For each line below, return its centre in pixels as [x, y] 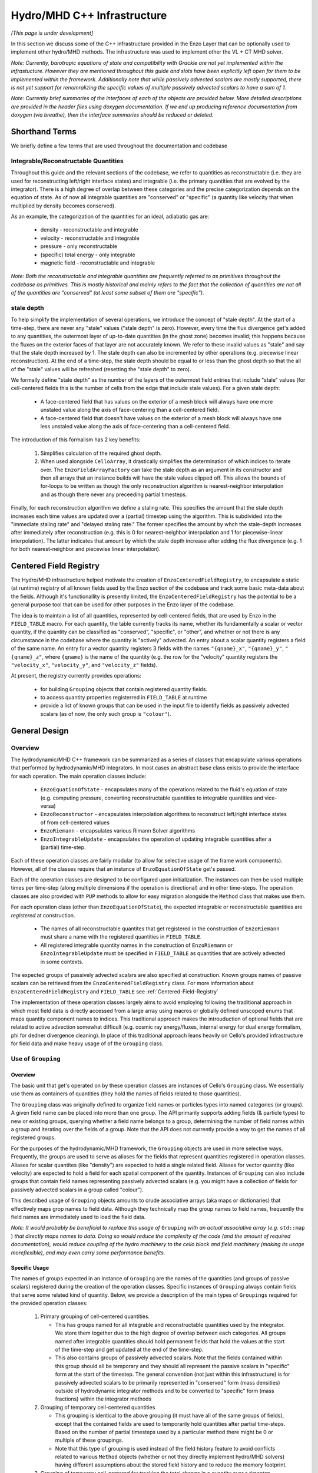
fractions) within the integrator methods [103, 1399]
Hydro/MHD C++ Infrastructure [89, 15]
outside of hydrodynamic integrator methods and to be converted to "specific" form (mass [165, 1391]
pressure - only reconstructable [79, 246]
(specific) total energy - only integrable [88, 255]
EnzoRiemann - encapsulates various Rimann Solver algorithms [118, 831]
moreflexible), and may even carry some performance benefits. [88, 1253]
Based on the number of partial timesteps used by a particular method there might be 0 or [164, 1432]
